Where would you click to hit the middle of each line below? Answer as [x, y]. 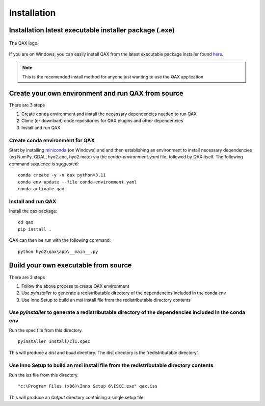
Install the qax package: [33, 211]
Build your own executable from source [70, 266]
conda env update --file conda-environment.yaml [77, 182]
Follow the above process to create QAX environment [75, 286]
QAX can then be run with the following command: [60, 240]
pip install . [35, 229]
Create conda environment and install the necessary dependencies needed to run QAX [109, 114]
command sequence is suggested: [44, 164]
